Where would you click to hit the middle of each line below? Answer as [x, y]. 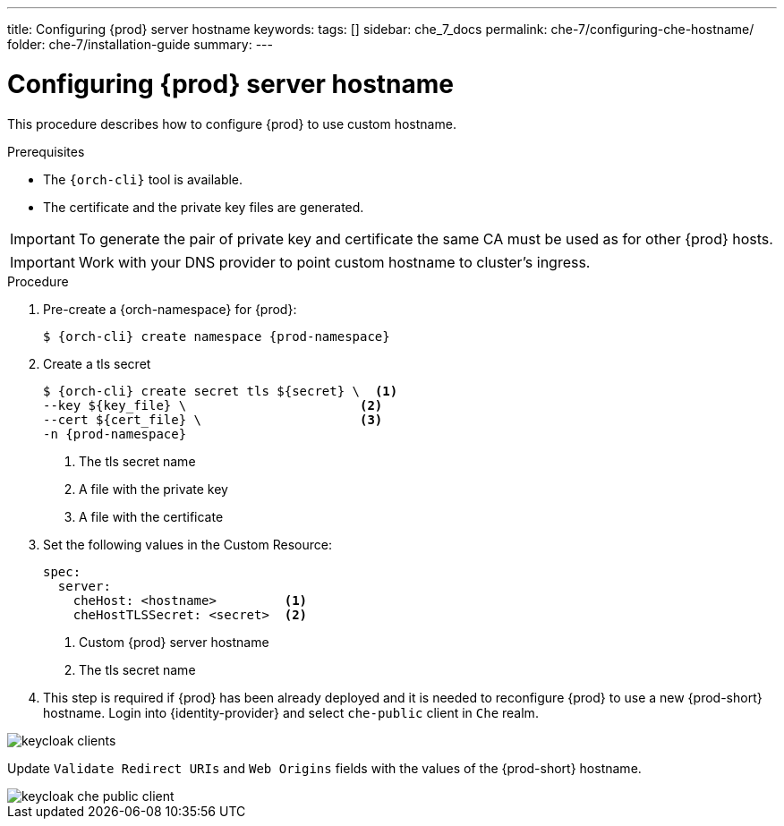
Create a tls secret [97, 363]
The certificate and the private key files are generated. [204, 207]
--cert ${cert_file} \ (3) [213, 419]
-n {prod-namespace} [115, 434]
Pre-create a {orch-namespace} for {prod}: [170, 309]
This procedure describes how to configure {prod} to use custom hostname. [232, 123]
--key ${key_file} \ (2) [213, 405]
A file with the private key [153, 489]
